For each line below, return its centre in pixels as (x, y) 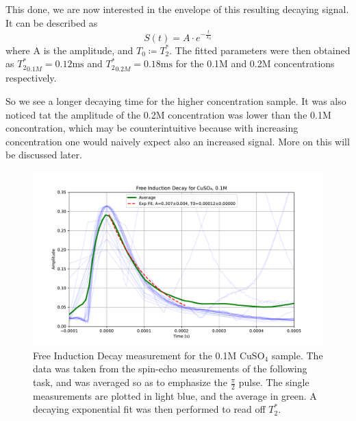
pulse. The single (274, 382)
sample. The (297, 355)
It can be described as (52, 22)
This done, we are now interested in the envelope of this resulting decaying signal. (177, 9)
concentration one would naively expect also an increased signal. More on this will (178, 141)
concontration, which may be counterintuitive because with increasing (152, 128)
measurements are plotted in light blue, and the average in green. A (175, 395)
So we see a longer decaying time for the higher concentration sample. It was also (176, 101)
